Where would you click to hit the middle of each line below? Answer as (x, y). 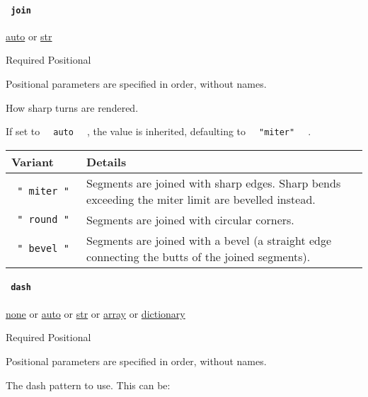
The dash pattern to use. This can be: (88, 385)
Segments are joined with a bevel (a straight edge (209, 240)
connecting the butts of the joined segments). (199, 256)
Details (107, 161)
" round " (43, 220)
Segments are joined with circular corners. (190, 219)
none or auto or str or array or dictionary (96, 313)
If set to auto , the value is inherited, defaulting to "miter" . (159, 131)
